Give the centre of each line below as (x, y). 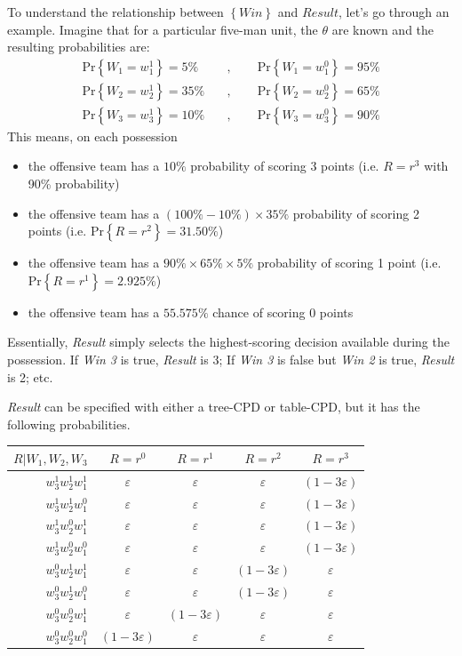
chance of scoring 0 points (283, 312)
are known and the (383, 29)
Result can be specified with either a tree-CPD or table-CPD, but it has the (214, 407)
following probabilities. (69, 424)
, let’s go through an (394, 12)
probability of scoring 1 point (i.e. (349, 263)
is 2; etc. (30, 376)
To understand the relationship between (115, 12)
